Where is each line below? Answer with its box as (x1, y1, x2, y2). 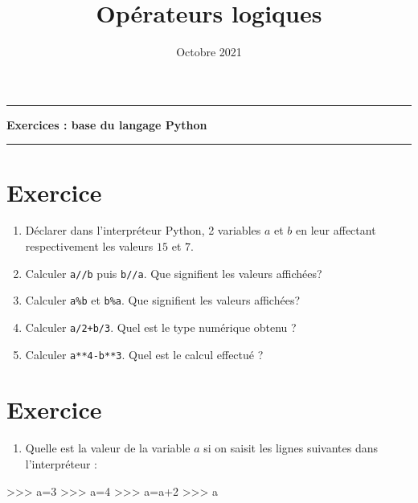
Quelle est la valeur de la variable (25, 440, 191, 456)
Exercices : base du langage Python (6, 116, 207, 133)
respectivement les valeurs (25, 238, 154, 255)
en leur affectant (296, 222, 376, 239)
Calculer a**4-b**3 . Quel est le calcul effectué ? (25, 346, 264, 362)
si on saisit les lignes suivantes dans (203, 440, 379, 456)
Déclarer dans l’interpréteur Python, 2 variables (25, 222, 261, 239)
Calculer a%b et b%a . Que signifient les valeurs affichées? (25, 292, 301, 309)
